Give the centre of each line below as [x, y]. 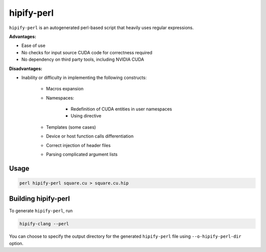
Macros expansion [65, 89]
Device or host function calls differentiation [90, 136]
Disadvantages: [26, 69]
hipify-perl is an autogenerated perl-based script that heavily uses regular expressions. [101, 28]
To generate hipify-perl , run [41, 211]
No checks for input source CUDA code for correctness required [87, 52]
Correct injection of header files [78, 145]
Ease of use [33, 46]
